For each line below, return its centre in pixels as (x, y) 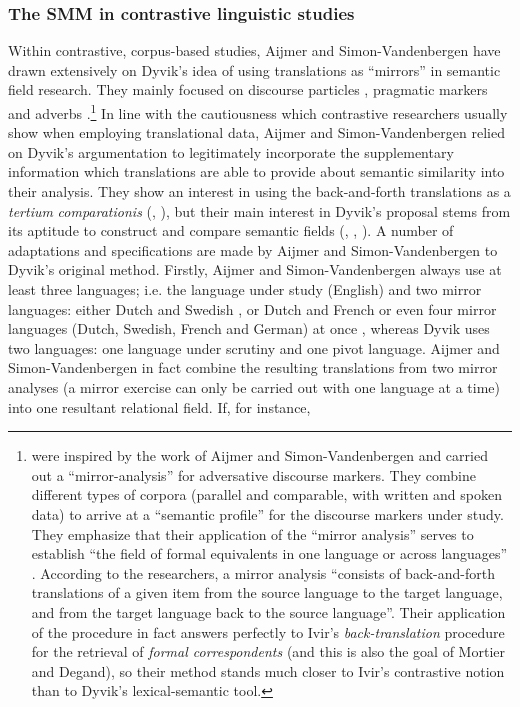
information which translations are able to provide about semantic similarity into (256, 171)
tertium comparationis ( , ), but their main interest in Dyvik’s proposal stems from (259, 210)
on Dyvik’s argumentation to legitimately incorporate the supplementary (231, 151)
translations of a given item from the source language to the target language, (267, 592)
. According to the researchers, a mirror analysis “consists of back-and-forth (263, 572)
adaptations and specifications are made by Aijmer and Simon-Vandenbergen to (253, 249)
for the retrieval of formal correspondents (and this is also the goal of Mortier (268, 651)
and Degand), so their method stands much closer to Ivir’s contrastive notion (268, 670)
